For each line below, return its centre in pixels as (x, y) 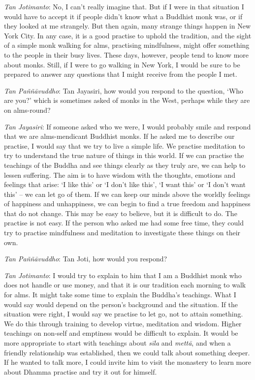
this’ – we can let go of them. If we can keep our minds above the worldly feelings (127, 194)
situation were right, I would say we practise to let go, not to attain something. (124, 314)
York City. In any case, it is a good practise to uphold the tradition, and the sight (128, 35)
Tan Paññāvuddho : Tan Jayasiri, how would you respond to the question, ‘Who (124, 90)
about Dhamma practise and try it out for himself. (80, 371)
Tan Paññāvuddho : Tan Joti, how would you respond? (86, 259)
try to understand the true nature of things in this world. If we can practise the (124, 155)
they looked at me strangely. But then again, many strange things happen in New (127, 26)
